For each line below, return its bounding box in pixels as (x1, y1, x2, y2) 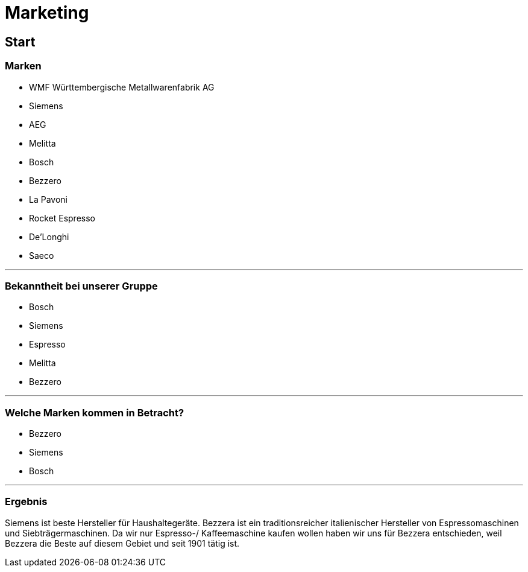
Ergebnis (5, 495, 48, 508)
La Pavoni (29, 194, 68, 205)
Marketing (5, 2, 89, 23)
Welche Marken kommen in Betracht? (5, 406, 184, 419)
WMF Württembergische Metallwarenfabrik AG (29, 81, 215, 92)
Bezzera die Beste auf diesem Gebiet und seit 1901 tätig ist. (5, 538, 240, 548)
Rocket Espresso (29, 212, 95, 223)
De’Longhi (29, 231, 69, 242)
